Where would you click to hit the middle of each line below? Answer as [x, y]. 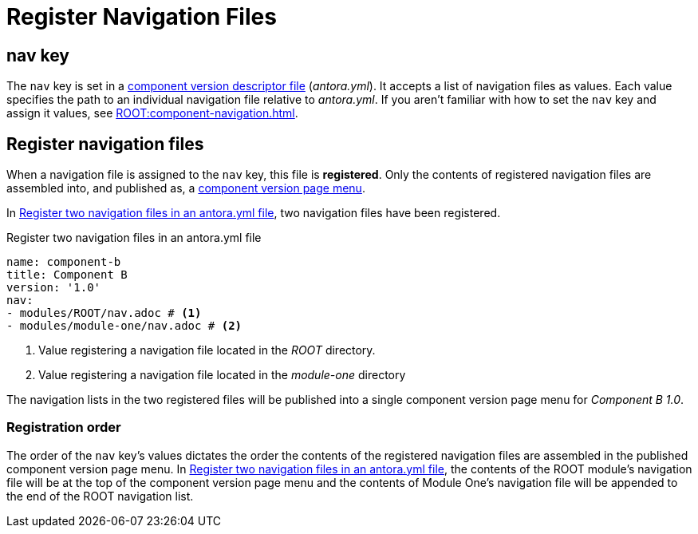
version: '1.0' [54, 288]
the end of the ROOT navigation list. [100, 496]
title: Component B [67, 275]
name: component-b [64, 262]
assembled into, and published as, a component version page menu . [186, 188]
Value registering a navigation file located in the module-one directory [222, 375]
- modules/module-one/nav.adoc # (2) [124, 326]
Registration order [64, 427]
